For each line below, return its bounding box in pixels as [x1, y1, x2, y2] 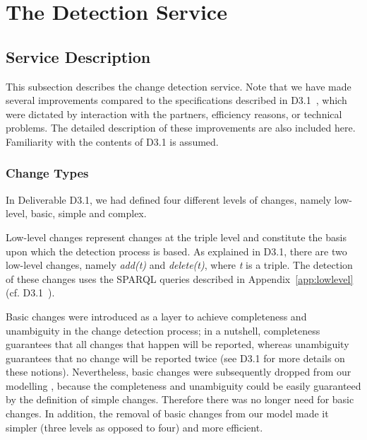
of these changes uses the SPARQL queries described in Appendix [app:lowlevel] [6, 271, 354, 286]
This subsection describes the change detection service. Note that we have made [6, 79, 351, 93]
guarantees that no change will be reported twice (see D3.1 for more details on [6, 350, 345, 365]
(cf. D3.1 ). [6, 285, 55, 300]
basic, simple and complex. [30, 206, 147, 221]
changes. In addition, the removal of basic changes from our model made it [6, 406, 329, 421]
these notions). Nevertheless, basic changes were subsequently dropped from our [6, 364, 351, 379]
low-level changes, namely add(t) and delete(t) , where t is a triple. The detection [6, 257, 353, 272]
